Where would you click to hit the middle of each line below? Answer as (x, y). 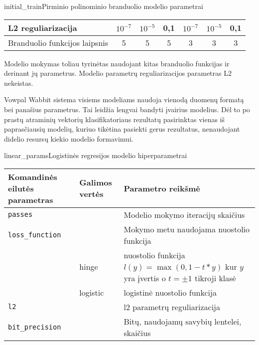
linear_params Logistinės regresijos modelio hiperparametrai (96, 155)
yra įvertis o (145, 278)
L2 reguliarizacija (43, 27)
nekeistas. (19, 83)
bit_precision (35, 327)
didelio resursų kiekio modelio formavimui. (69, 138)
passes (20, 215)
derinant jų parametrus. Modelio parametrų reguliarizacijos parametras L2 (118, 73)
